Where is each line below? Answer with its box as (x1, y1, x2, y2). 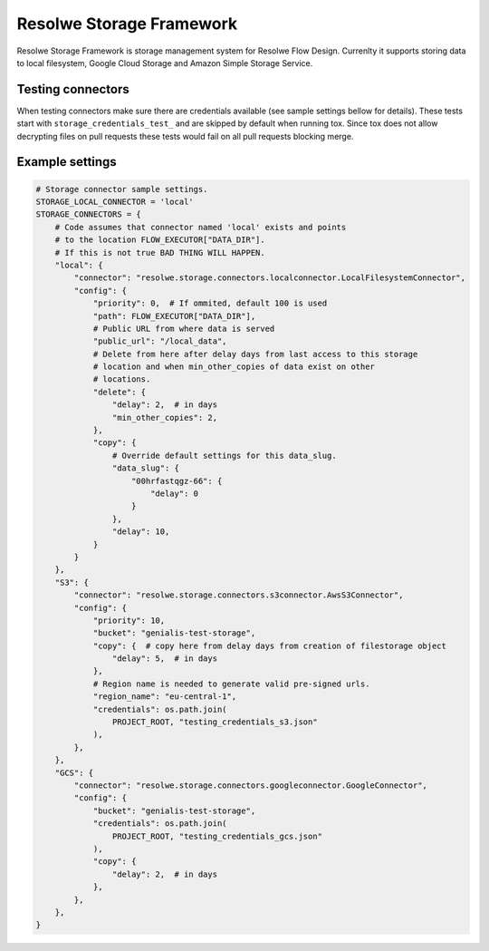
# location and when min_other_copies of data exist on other (92, 362, 376, 372)
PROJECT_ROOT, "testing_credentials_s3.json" (111, 717, 318, 727)
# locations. (92, 374, 151, 384)
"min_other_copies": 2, (111, 412, 217, 422)
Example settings (16, 154, 117, 170)
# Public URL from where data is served (92, 323, 275, 334)
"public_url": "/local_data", (92, 336, 227, 346)
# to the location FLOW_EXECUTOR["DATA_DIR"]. (54, 235, 266, 245)
